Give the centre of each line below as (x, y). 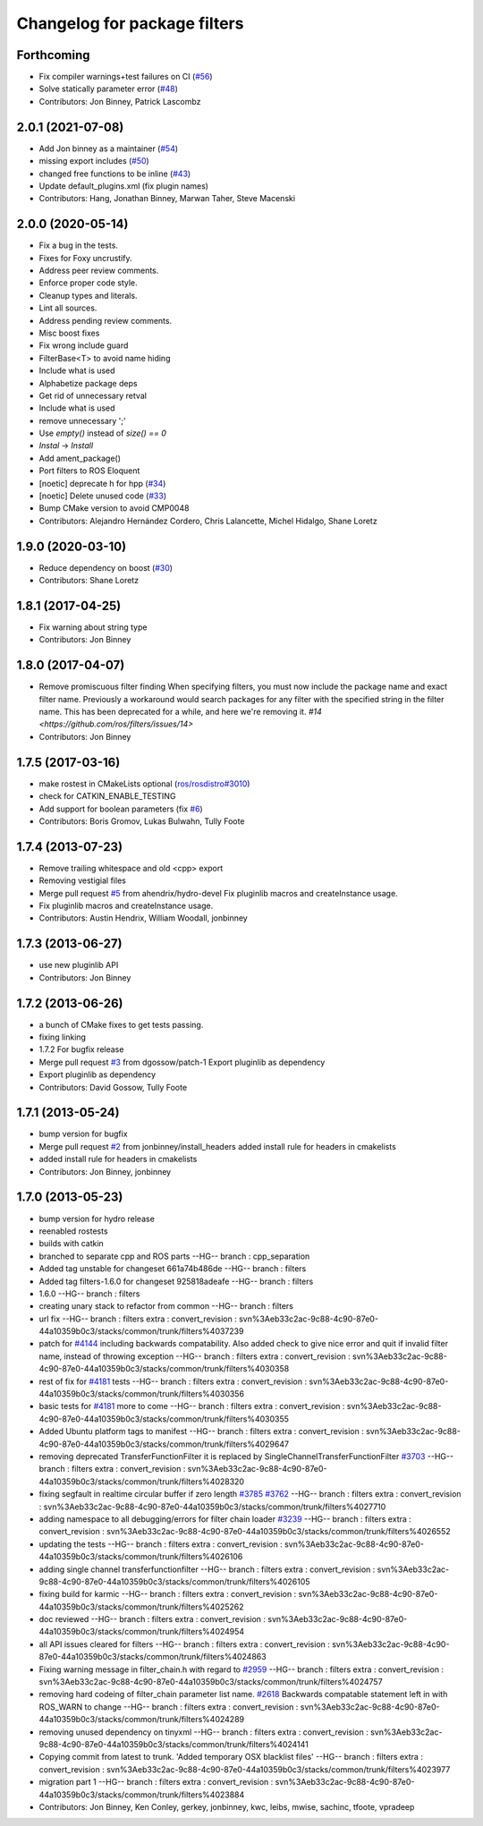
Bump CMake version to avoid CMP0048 (114, 508)
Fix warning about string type (93, 627)
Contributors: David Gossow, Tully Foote (113, 1087)
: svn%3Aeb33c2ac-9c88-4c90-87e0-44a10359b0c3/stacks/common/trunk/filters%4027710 (212, 1507)
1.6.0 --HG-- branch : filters (89, 1294)
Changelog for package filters (130, 23)
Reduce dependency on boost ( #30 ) (106, 567)
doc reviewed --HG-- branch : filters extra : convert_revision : (153, 1619)
